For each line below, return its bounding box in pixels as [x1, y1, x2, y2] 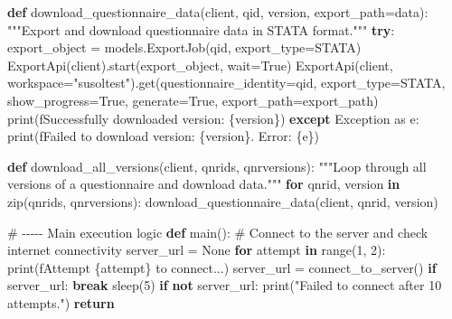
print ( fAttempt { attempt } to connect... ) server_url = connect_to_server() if [7, 258, 437, 277]
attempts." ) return [7, 293, 115, 312]
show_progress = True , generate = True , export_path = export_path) [7, 90, 379, 109]
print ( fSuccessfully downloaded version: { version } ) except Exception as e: [7, 108, 419, 127]
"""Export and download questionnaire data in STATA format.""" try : [7, 20, 395, 39]
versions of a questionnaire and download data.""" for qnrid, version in [7, 174, 400, 193]
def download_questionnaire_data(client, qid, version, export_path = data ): [7, 3, 428, 21]
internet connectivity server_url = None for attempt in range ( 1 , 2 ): [7, 240, 386, 259]
